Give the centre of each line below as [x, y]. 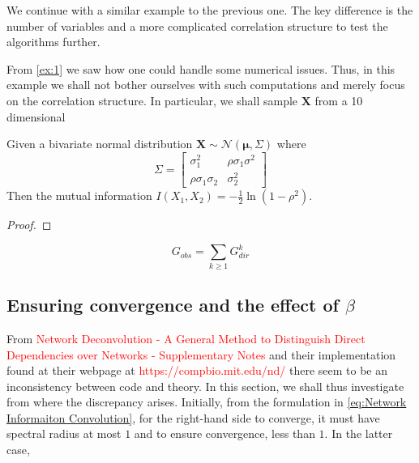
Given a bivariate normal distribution [100, 144]
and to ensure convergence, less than [224, 433]
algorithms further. [53, 42]
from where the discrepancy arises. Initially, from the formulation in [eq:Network [207, 402]
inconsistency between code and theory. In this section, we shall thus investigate [205, 386]
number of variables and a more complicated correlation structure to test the [197, 25]
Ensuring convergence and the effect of [173, 305]
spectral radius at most [64, 433]
